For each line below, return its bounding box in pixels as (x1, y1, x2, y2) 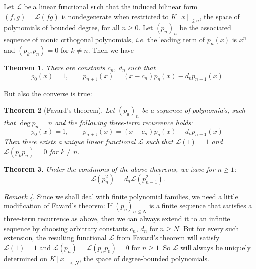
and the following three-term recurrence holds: (55, 117, 193, 127)
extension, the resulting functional (4, 233, 107, 243)
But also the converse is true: (4, 88, 92, 99)
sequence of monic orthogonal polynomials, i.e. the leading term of (4, 34, 205, 45)
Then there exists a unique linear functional (4, 136, 136, 147)
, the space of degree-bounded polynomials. (79, 253, 209, 263)
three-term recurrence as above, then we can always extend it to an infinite (4, 213, 230, 223)
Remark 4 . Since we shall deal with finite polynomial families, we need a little (4, 191, 238, 201)
